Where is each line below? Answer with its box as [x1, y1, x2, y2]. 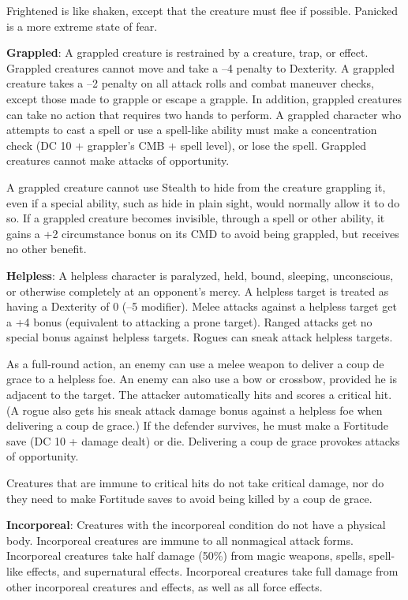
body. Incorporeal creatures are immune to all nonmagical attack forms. [6, 531, 354, 548]
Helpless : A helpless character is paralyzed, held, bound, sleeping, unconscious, [6, 266, 394, 283]
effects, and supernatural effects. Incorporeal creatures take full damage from [26, 563, 399, 579]
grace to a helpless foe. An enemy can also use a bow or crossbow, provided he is [6, 371, 397, 387]
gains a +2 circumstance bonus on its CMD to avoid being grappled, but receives [6, 225, 399, 241]
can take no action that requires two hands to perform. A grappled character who [6, 106, 402, 122]
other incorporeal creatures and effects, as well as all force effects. [6, 578, 323, 594]
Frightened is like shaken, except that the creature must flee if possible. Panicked [6, 2, 398, 18]
